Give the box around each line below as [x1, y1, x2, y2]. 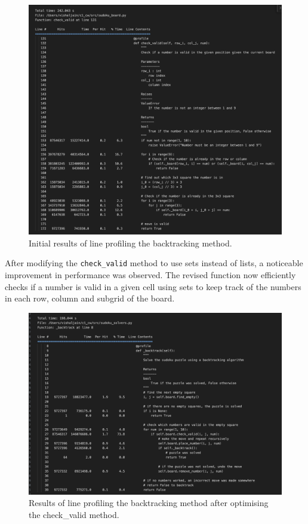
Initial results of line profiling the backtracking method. [29, 236, 232, 249]
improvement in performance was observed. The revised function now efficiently [5, 269, 296, 281]
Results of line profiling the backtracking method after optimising [29, 496, 269, 509]
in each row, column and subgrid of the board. [5, 292, 175, 304]
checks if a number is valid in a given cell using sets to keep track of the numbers [5, 280, 301, 293]
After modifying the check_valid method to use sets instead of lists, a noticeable [5, 257, 303, 269]
